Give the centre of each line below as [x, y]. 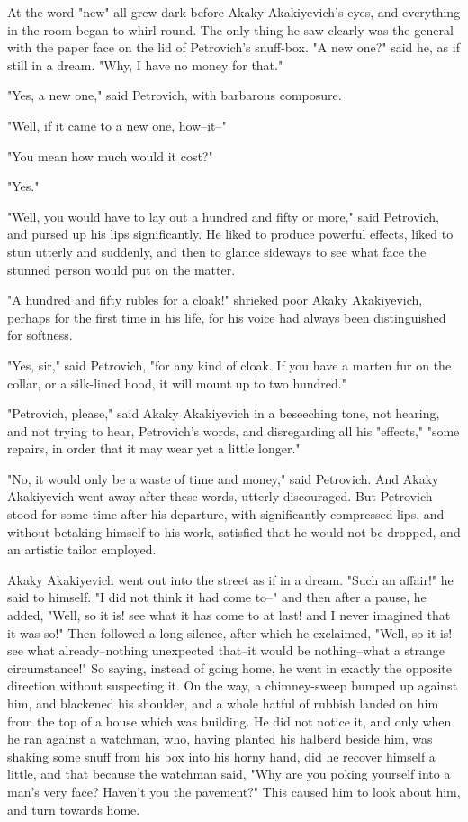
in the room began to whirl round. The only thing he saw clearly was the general [230, 29]
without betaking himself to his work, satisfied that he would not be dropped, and [234, 531]
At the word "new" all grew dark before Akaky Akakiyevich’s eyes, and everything [234, 12]
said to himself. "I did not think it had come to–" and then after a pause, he [217, 597]
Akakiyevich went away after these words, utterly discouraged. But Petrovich [220, 496]
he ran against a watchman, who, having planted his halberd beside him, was [220, 739]
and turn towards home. [74, 809]
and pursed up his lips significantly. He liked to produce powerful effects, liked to [230, 234]
